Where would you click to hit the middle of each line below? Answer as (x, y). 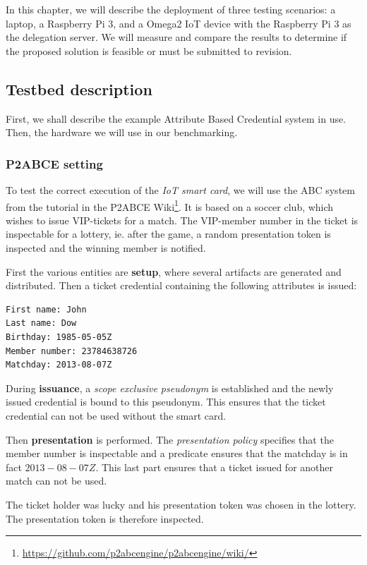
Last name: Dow (41, 323)
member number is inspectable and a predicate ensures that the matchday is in (177, 453)
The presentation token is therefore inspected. (105, 518)
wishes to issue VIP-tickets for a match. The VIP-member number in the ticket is (182, 220)
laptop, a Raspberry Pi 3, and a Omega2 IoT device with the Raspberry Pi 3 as (179, 23)
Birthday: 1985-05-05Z (59, 337)
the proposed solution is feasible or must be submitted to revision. (149, 50)
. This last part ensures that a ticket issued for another (215, 467)
